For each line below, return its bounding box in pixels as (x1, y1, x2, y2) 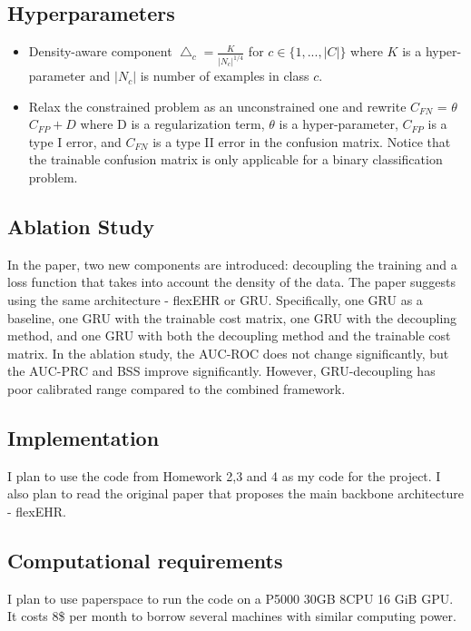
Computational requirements (7, 546, 283, 574)
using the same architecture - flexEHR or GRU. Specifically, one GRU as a (7, 291, 423, 310)
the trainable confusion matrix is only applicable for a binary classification (28, 150, 443, 169)
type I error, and (28, 132, 122, 151)
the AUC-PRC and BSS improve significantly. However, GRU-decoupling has (7, 361, 436, 380)
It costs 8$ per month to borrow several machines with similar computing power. (7, 606, 456, 626)
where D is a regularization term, (80, 114, 265, 133)
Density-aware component (28, 42, 172, 61)
